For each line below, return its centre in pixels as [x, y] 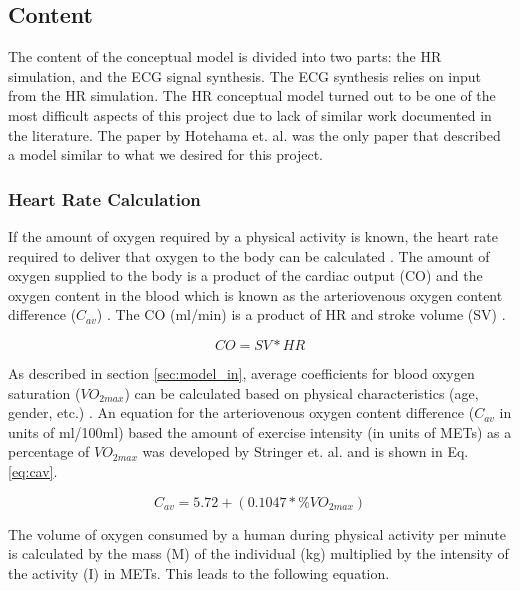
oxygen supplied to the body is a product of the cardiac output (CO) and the [245, 275]
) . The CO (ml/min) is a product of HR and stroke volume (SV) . [301, 314]
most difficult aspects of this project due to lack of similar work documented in [250, 114]
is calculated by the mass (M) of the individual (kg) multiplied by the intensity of [258, 553]
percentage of [49, 451]
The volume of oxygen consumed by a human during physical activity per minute [257, 533]
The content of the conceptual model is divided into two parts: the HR [225, 56]
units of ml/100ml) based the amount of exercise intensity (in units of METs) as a [260, 431]
